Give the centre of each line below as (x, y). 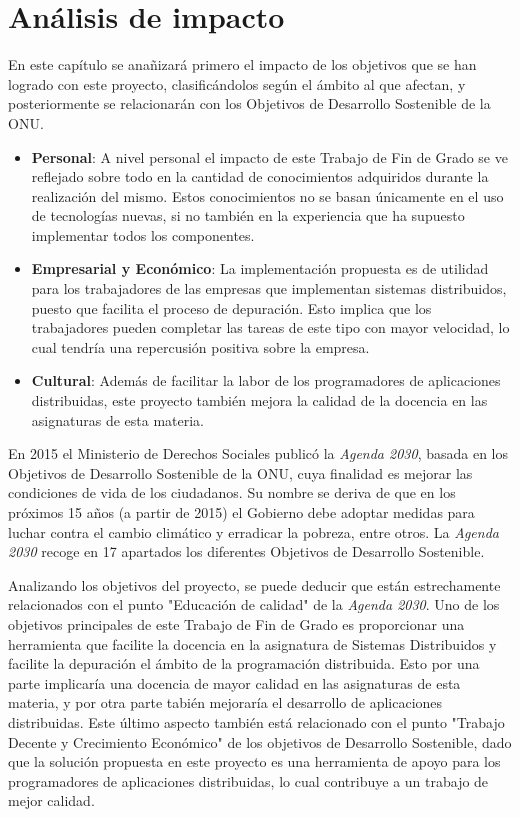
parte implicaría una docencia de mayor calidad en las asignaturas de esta (234, 682)
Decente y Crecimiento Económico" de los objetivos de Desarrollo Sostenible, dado (260, 741)
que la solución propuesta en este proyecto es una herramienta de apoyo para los (254, 761)
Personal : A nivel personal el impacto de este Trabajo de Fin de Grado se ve (269, 156)
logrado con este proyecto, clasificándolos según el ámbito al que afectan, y (237, 83)
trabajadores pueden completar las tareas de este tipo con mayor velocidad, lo (270, 327)
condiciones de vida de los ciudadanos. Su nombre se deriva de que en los (232, 492)
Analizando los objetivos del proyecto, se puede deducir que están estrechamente (254, 584)
